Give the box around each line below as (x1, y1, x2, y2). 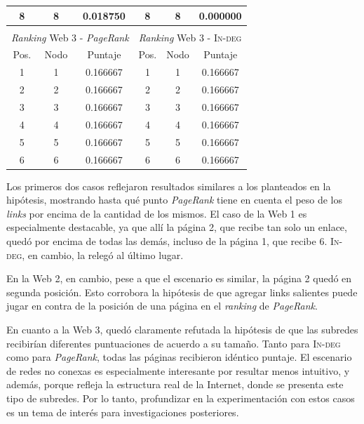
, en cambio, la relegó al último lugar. (22, 247, 184, 262)
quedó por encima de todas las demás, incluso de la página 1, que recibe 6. (6, 233, 328, 248)
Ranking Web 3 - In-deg (138, 29, 242, 44)
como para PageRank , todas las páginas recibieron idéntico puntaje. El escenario (6, 350, 352, 364)
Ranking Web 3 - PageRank (11, 29, 129, 44)
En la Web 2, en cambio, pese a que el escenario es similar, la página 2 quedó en (6, 271, 352, 286)
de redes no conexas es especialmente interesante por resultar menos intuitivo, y (6, 363, 350, 378)
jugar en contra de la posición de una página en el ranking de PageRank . (6, 298, 318, 313)
